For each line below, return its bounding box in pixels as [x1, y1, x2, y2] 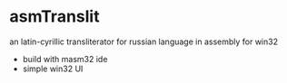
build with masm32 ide [22, 53, 108, 64]
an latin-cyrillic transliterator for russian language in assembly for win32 [9, 36, 279, 47]
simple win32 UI [22, 63, 84, 74]
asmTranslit [9, 6, 100, 27]
